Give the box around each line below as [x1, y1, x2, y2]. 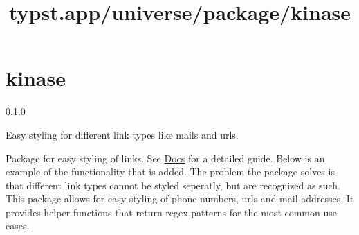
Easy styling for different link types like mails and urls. [6, 127, 239, 141]
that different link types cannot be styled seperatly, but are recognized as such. [6, 177, 340, 192]
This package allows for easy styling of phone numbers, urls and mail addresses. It [6, 191, 354, 206]
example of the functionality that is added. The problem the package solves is [6, 164, 335, 179]
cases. [6, 218, 30, 233]
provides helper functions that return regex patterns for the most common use [6, 204, 337, 219]
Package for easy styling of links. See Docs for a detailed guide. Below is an [6, 150, 325, 165]
